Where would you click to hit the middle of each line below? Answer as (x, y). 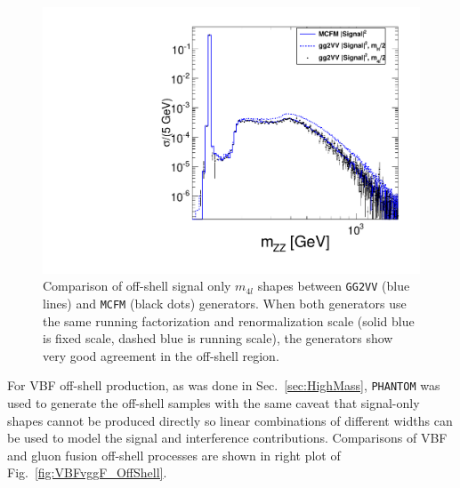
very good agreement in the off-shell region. (161, 355)
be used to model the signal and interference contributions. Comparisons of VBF (227, 438)
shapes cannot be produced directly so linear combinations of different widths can (230, 420)
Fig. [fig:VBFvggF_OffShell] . (87, 472)
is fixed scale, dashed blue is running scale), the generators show (218, 338)
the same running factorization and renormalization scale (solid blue (229, 320)
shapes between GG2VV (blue (334, 286)
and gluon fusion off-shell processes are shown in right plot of (174, 455)
